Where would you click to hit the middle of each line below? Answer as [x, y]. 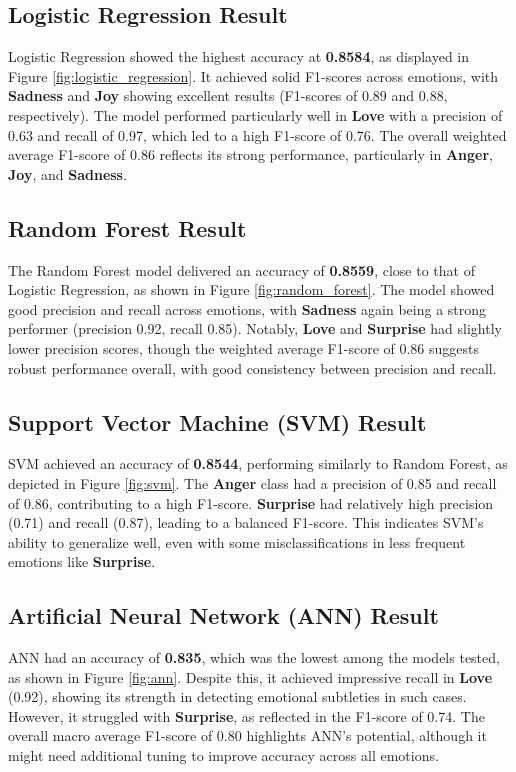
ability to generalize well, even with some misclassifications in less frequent [237, 541]
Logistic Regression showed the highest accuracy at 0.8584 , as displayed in [239, 56]
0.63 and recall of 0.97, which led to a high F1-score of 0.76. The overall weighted [257, 134]
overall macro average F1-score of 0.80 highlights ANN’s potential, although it [247, 735]
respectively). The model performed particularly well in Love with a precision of [255, 114]
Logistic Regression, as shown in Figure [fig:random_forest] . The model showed [251, 289]
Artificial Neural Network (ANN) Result [223, 615]
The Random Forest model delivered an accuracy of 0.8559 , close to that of [241, 269]
